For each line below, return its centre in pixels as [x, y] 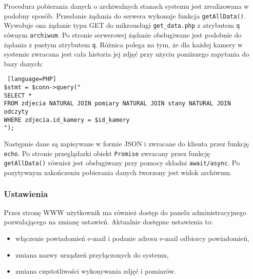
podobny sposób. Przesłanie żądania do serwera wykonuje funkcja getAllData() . [125, 15]
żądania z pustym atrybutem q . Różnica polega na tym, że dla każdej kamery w [123, 44]
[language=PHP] [32, 79]
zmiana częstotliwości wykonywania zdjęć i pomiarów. [96, 271]
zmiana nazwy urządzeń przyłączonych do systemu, [92, 254]
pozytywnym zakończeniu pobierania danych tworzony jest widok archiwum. [118, 172]
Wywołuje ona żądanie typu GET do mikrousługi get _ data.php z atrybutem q [122, 25]
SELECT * [18, 95]
